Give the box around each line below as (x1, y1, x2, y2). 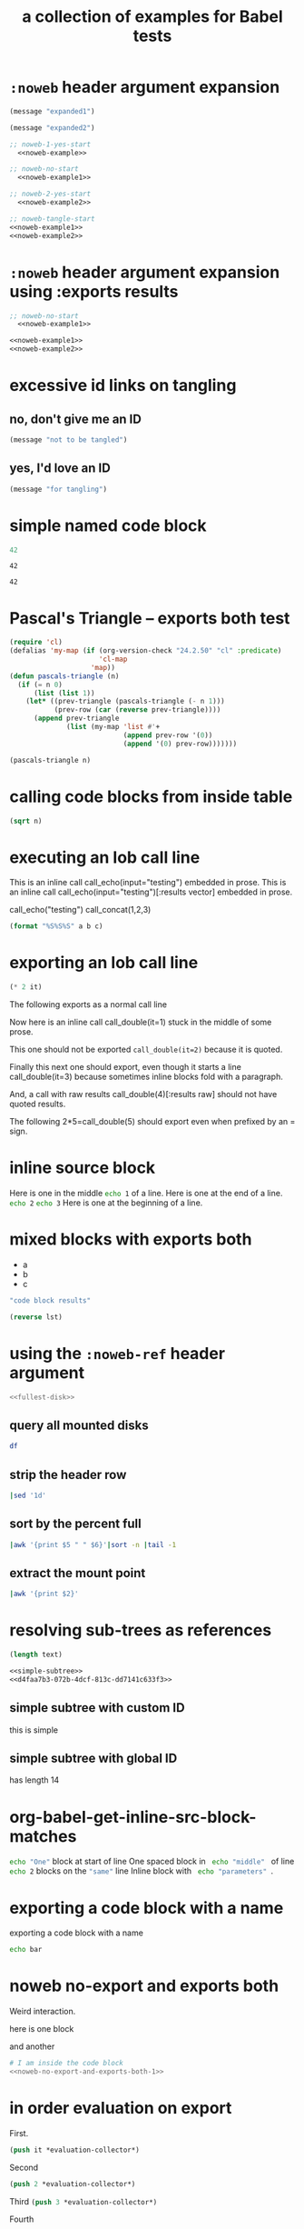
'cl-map (98, 655, 128, 665)
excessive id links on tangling (9, 375, 237, 396)
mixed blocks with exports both (9, 1229, 252, 1250)
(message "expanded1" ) (9, 106, 95, 115)
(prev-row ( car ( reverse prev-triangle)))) (54, 705, 221, 715)
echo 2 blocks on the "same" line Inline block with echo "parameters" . (9, 1865, 274, 1876)
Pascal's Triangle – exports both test (9, 607, 290, 628)
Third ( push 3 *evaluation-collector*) (9, 2195, 158, 2206)
